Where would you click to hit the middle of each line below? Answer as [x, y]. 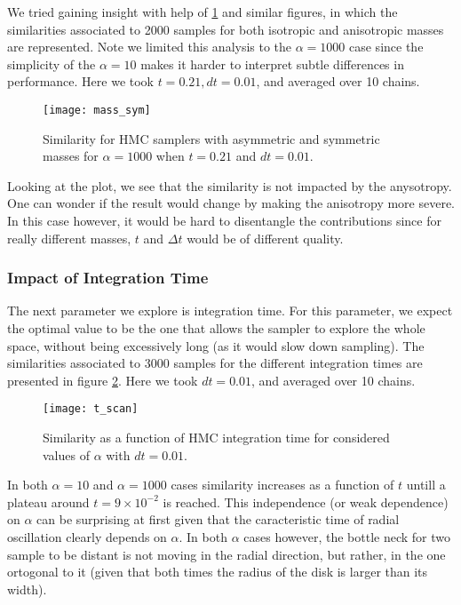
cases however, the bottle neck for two [347, 537]
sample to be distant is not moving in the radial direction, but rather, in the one [227, 554]
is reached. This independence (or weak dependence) [306, 502]
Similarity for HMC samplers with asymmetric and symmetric [211, 138]
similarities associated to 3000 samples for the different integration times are [215, 363]
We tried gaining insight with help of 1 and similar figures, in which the [203, 12]
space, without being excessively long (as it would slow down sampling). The [216, 345]
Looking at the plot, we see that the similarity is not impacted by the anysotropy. [230, 185]
